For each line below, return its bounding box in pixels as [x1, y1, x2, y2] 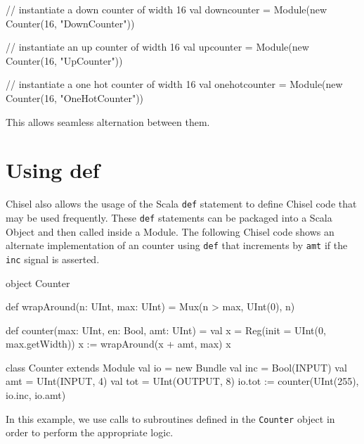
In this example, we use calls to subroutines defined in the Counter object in [6, 411, 335, 426]
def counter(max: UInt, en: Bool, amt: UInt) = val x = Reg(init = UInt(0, [6, 322, 326, 337]
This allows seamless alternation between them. [6, 114, 210, 129]
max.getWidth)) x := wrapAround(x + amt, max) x [6, 336, 231, 351]
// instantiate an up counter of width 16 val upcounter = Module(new [6, 39, 309, 54]
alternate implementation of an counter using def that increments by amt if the [6, 238, 348, 253]
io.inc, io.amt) [6, 388, 66, 402]
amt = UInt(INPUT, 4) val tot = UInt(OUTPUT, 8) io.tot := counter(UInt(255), [6, 374, 359, 388]
